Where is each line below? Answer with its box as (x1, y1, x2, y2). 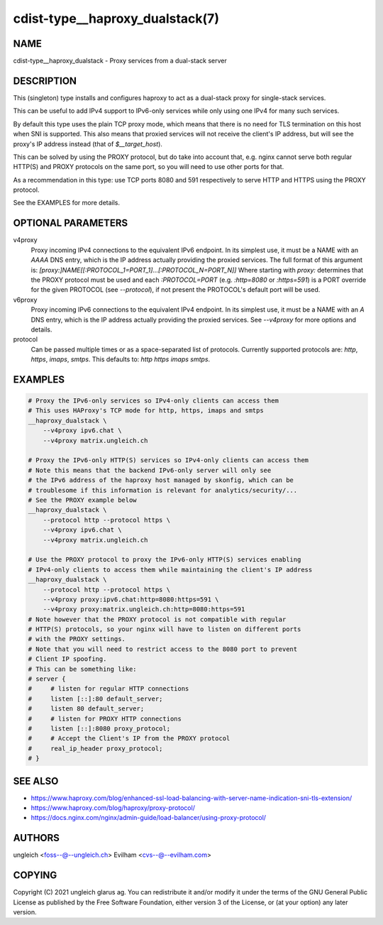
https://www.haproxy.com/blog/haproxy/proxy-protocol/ (30, 804, 195, 812)
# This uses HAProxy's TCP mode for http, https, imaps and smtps (28, 407, 264, 415)
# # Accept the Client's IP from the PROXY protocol (28, 735, 231, 743)
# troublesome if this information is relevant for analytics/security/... (28, 486, 298, 494)
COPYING (13, 870, 57, 882)
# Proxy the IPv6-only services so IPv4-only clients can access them (28, 397, 279, 405)
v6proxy (13, 295, 38, 304)
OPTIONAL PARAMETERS (13, 217, 128, 229)
